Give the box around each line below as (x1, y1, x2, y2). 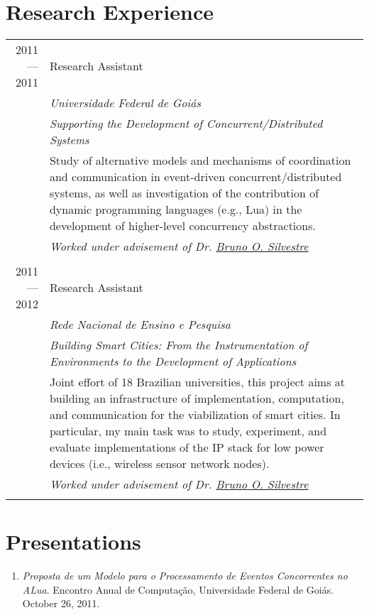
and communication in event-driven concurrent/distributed (49, 168, 342, 185)
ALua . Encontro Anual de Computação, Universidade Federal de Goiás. (22, 582, 334, 597)
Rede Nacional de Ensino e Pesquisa (49, 316, 231, 333)
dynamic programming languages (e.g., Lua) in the (49, 201, 302, 218)
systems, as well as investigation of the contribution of (49, 185, 319, 202)
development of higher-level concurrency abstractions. (49, 217, 316, 234)
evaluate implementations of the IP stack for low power (49, 439, 324, 456)
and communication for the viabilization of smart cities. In (49, 406, 341, 423)
